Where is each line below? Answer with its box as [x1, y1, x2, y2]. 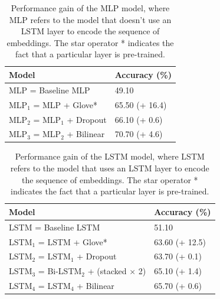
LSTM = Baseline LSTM [9, 220, 100, 233]
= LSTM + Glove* [38, 235, 107, 248]
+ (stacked [87, 265, 127, 277]
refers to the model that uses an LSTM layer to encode [10, 162, 209, 174]
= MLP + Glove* [33, 98, 98, 110]
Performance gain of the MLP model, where [11, 2, 170, 14]
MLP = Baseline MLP [9, 83, 90, 96]
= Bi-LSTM [38, 265, 82, 277]
